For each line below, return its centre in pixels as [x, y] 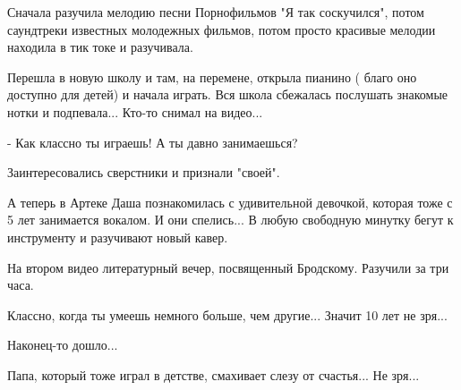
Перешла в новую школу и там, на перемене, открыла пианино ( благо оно [212, 76]
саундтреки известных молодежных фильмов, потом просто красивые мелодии [222, 29]
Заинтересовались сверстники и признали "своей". [144, 172]
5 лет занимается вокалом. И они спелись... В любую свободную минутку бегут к [230, 220]
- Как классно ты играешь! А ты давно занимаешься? [153, 142]
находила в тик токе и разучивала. [100, 47]
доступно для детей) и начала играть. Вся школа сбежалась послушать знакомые [228, 94]
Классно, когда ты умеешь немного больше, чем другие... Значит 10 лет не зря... [227, 314]
